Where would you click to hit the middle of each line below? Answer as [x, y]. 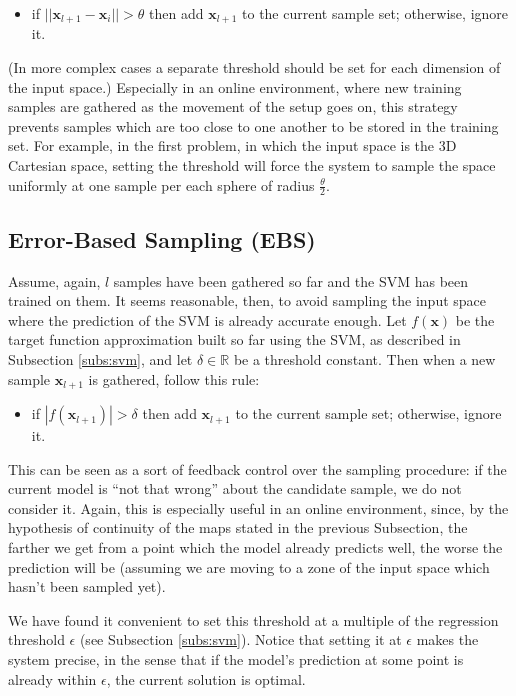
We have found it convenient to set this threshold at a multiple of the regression [253, 619]
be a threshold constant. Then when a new [364, 359]
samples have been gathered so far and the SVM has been [291, 280]
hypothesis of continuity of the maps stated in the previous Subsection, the [238, 527]
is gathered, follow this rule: [174, 378]
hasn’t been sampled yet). [87, 586]
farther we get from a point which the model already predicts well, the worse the [255, 547]
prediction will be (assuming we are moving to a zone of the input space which [249, 566]
